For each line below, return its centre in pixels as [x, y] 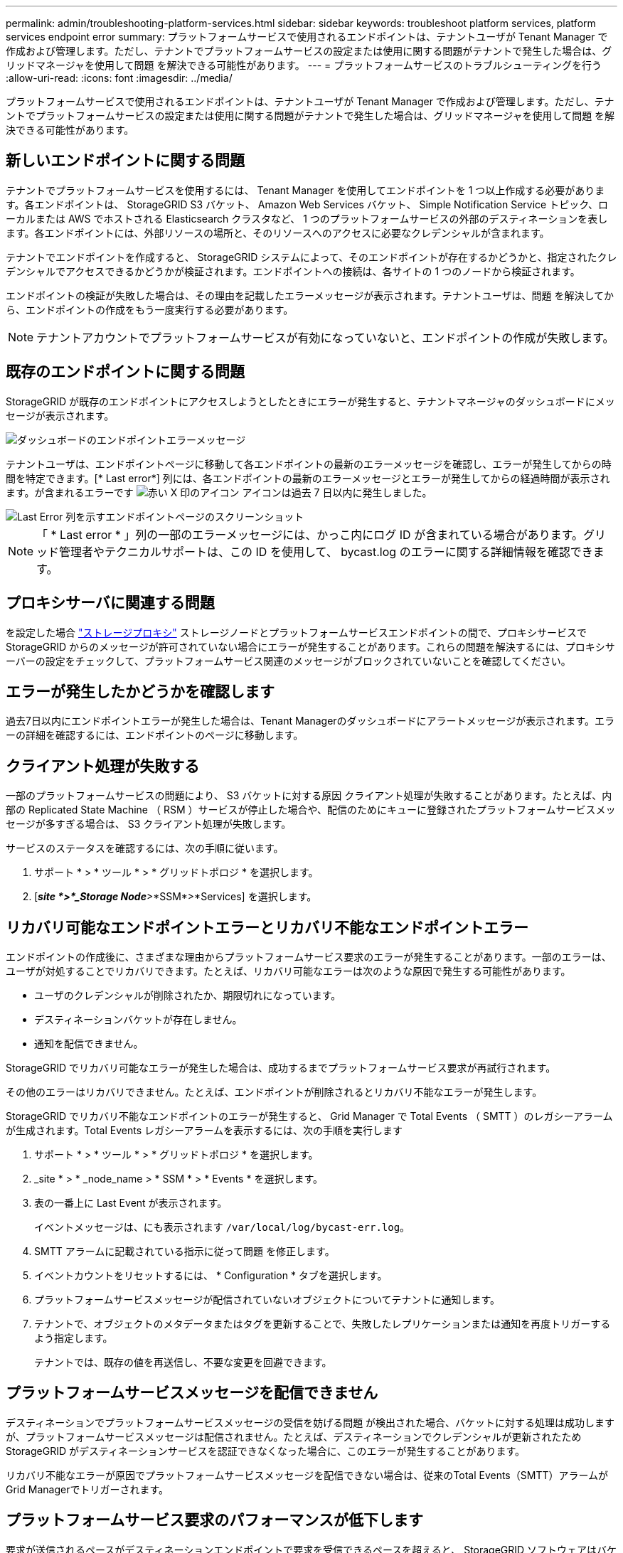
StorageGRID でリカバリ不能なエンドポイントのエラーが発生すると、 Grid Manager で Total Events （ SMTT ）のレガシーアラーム [309, 1116]
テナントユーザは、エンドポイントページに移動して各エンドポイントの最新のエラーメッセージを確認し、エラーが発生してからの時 [309, 464]
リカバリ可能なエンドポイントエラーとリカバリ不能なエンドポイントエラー [267, 927]
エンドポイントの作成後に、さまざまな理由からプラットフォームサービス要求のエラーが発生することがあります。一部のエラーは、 [309, 957]
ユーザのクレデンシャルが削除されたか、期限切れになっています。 [188, 996]
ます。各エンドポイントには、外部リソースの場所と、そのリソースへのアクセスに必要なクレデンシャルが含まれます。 [278, 233]
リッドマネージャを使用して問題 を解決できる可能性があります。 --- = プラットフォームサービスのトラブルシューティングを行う [304, 65]
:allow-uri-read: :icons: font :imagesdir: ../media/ [119, 78]
